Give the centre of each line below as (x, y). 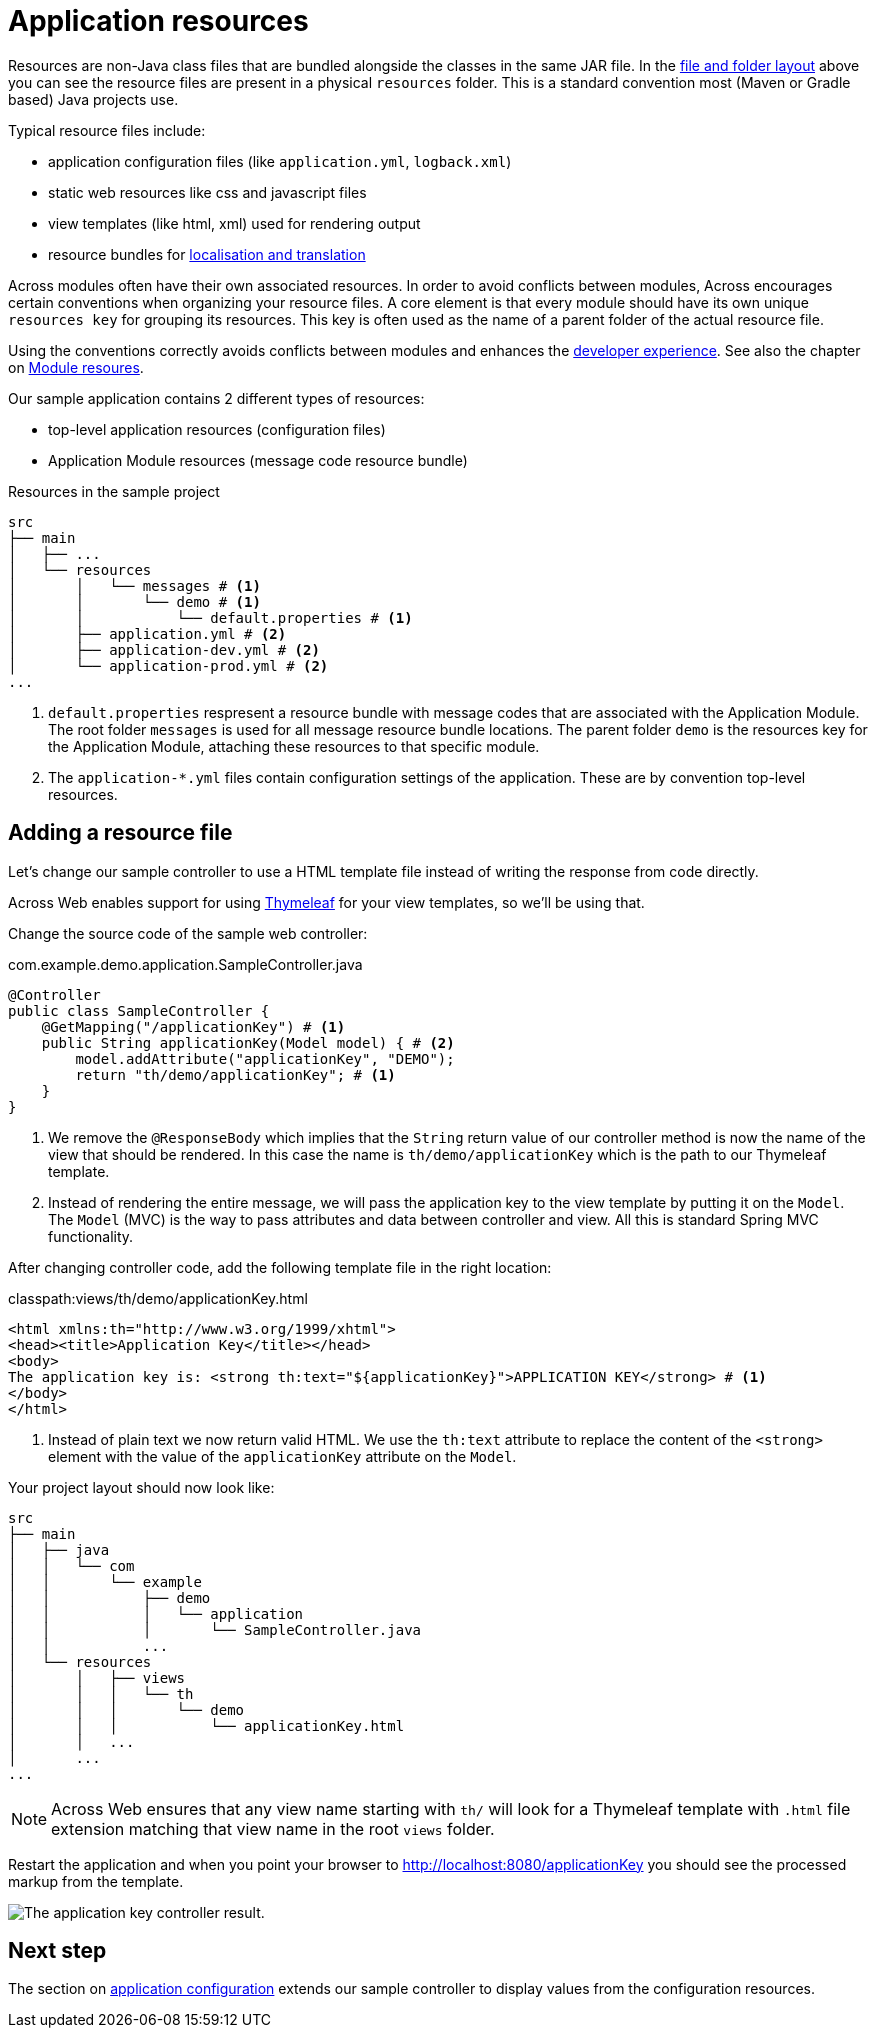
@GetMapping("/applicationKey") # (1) (193, 1026)
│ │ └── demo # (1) (134, 601)
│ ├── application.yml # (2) (147, 633)
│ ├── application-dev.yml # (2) (164, 649)
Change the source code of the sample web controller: (188, 933)
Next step (57, 1951)
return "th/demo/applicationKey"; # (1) (235, 1074)
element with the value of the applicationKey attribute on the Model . (282, 1456)
